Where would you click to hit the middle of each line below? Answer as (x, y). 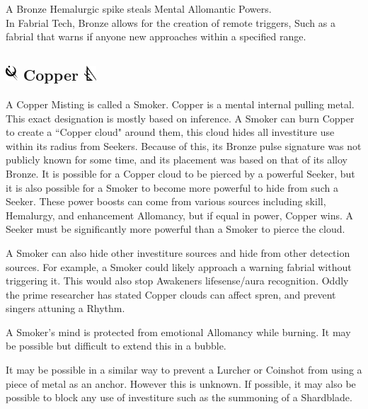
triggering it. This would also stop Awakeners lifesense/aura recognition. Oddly (177, 281)
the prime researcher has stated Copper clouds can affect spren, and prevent (171, 294)
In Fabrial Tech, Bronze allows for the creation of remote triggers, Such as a (171, 22)
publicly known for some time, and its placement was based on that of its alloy (177, 160)
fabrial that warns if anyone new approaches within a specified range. (156, 36)
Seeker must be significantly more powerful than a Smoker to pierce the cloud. (176, 229)
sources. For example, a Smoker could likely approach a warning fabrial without (179, 266)
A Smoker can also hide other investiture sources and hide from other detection (178, 252)
